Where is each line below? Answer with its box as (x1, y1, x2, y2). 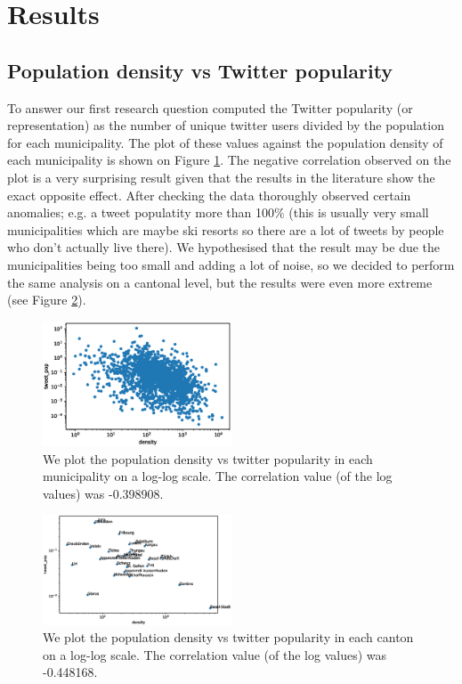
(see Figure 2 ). (7, 290, 86, 309)
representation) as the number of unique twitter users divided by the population (7, 116, 444, 134)
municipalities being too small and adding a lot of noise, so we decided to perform (7, 255, 455, 273)
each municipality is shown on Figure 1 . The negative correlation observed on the (7, 151, 451, 169)
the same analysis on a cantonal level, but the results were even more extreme (7, 273, 433, 291)
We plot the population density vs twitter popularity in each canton (43, 628, 414, 647)
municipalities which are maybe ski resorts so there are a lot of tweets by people (7, 220, 444, 239)
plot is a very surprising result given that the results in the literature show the (7, 167, 435, 186)
